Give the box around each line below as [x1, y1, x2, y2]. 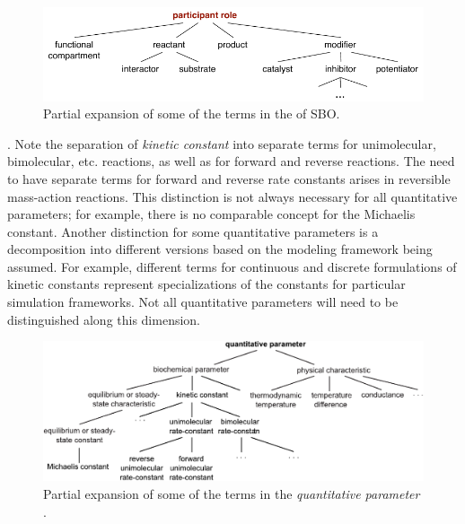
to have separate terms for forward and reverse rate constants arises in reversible [7, 169, 451, 188]
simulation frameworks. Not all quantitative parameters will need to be [7, 293, 399, 311]
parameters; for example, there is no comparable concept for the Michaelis [7, 205, 416, 223]
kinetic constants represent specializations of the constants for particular [7, 275, 406, 293]
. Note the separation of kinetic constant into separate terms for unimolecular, [7, 134, 436, 153]
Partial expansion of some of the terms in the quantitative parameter [43, 484, 420, 502]
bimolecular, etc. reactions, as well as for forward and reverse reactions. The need [7, 152, 455, 170]
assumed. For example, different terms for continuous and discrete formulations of [7, 257, 457, 275]
